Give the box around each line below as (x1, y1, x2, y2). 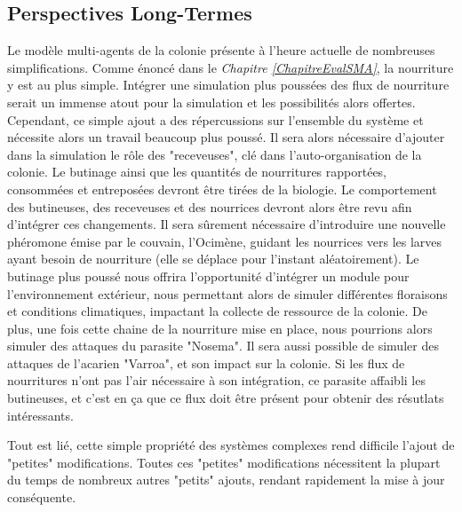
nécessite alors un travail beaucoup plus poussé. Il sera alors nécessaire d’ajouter (7, 128, 445, 146)
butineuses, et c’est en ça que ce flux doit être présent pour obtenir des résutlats (7, 389, 444, 407)
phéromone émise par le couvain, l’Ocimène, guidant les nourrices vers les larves (7, 232, 442, 250)
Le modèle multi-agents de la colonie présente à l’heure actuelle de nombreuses (7, 41, 435, 59)
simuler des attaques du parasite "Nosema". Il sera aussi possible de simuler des (7, 336, 439, 355)
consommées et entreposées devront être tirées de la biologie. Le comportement (7, 179, 437, 198)
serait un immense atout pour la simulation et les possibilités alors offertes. (7, 92, 416, 111)
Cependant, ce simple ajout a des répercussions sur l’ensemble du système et (7, 110, 424, 129)
